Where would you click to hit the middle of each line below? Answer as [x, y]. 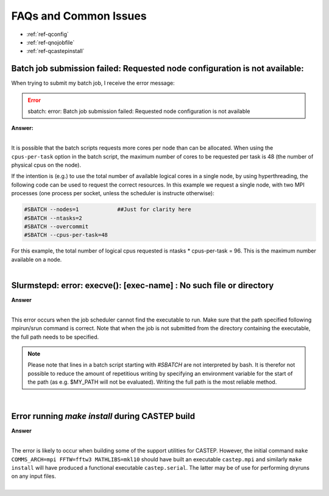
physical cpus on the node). [46, 165]
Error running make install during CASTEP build [103, 416]
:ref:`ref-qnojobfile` [51, 42]
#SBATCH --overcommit [56, 226]
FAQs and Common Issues [79, 16]
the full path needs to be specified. [55, 337]
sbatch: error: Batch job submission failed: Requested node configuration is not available [139, 111]
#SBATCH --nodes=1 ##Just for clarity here [108, 210]
